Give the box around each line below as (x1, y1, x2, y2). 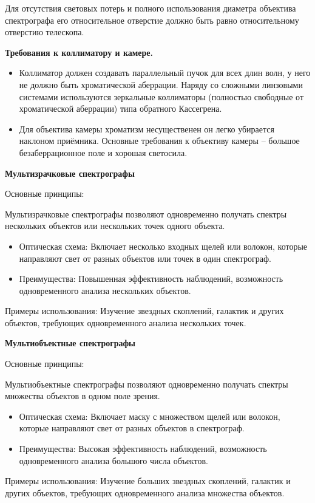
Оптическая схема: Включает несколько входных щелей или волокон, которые (19, 239, 308, 252)
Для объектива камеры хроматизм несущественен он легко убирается (19, 122, 274, 135)
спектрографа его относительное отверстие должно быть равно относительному (5, 13, 299, 26)
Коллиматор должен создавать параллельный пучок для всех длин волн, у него (19, 66, 311, 79)
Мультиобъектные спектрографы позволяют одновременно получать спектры (5, 377, 288, 390)
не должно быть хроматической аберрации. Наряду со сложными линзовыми (19, 78, 303, 91)
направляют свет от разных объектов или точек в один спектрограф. (19, 251, 271, 264)
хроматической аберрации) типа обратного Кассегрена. (19, 102, 222, 115)
